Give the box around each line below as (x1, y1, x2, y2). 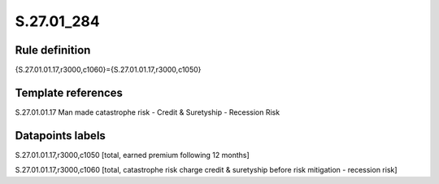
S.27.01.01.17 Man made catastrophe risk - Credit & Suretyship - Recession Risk (15, 107, 280, 117)
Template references (15, 85, 124, 99)
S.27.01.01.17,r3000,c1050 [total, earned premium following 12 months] (15, 150, 250, 160)
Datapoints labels (15, 129, 106, 142)
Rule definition (15, 43, 91, 57)
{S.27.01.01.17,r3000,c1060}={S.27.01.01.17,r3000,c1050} (15, 65, 202, 75)
